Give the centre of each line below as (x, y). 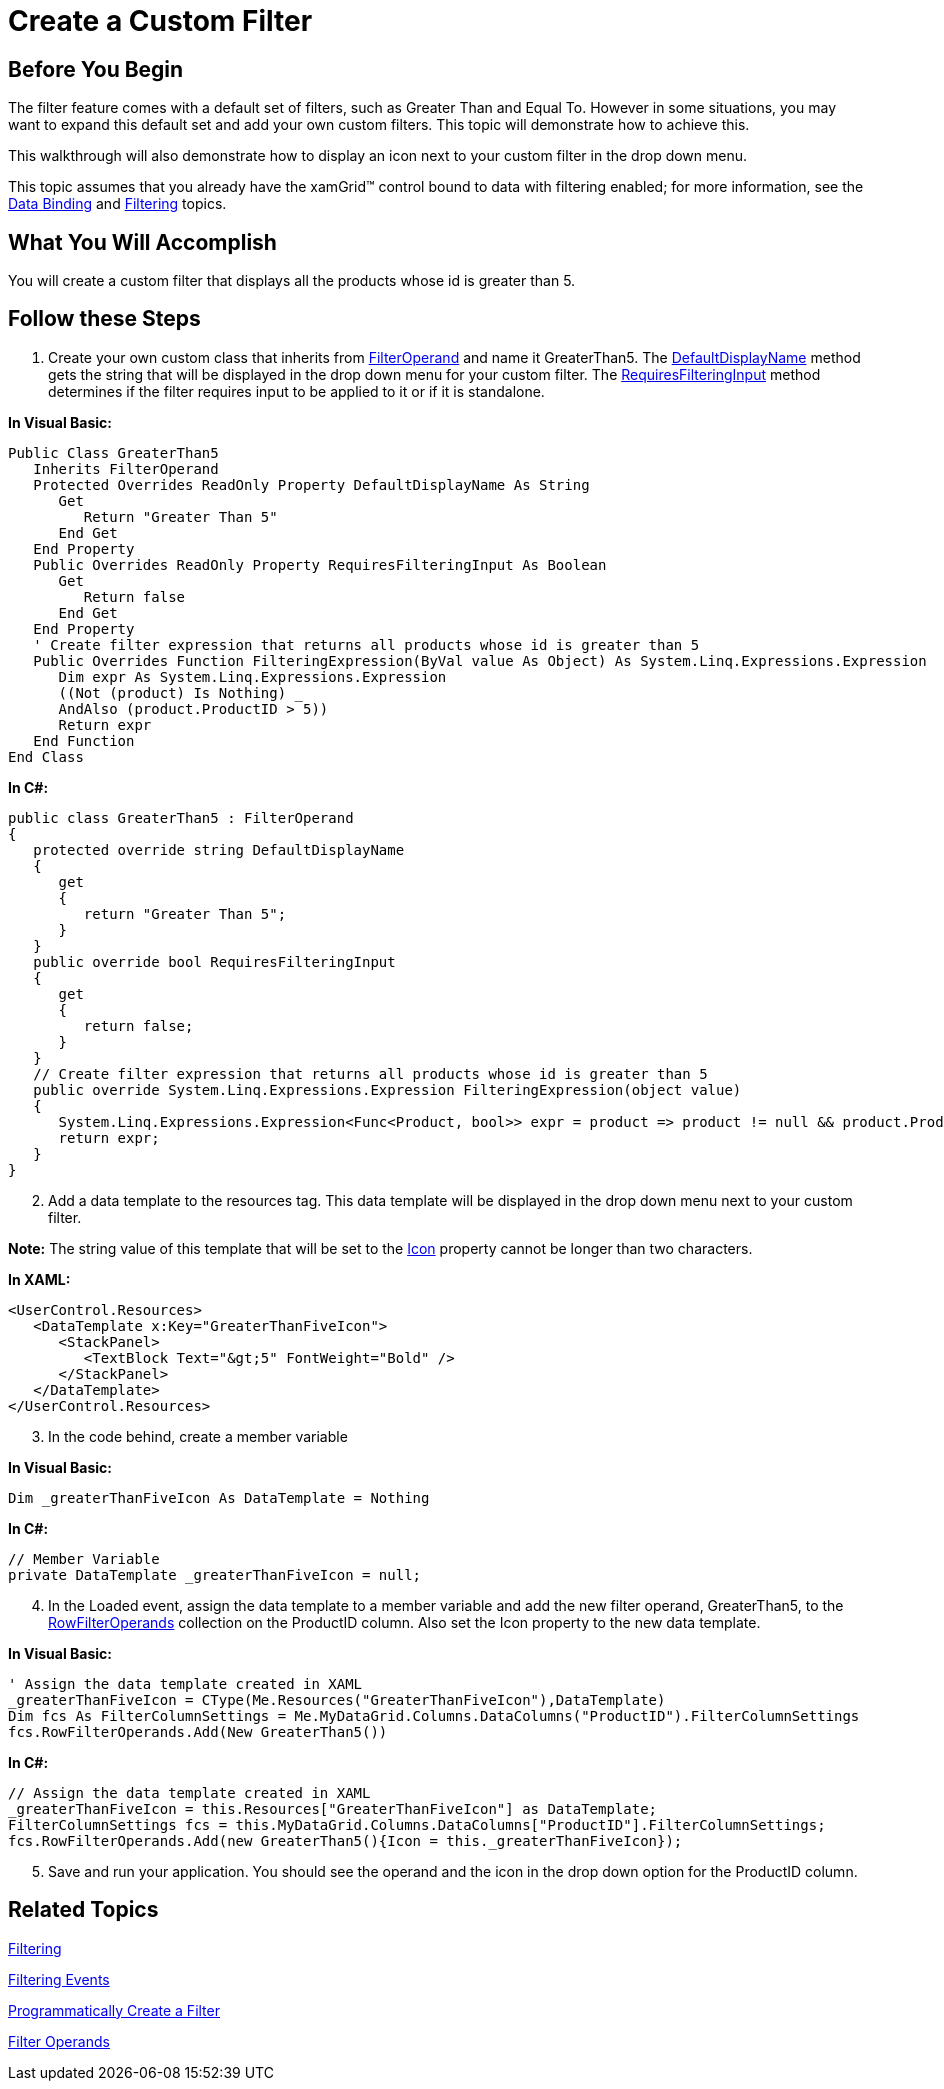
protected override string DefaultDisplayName (219, 849)
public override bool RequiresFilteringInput (214, 961)
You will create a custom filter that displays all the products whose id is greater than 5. (292, 281)
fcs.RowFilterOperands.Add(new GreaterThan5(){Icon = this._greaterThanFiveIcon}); (345, 1840)
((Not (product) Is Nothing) (172, 692)
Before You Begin (96, 69)
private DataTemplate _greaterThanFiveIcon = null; (215, 1574)
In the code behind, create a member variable (198, 1436)
